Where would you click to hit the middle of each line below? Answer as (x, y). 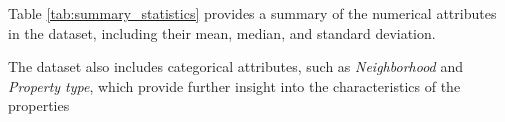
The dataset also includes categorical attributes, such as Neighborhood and (235, 66)
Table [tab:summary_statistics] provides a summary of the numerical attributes (252, 13)
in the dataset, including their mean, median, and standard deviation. (222, 32)
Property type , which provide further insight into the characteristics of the (234, 85)
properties (39, 105)
